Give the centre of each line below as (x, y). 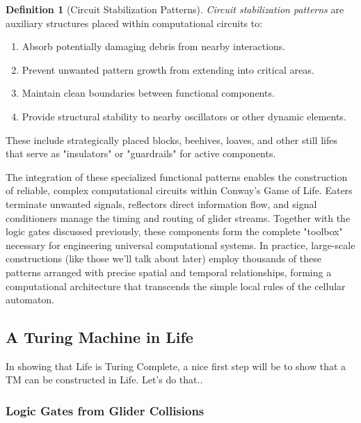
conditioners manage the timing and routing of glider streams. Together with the (178, 217)
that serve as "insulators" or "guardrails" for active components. (141, 153)
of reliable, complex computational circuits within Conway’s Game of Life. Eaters (179, 190)
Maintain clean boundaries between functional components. (148, 93)
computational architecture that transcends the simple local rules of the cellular (176, 286)
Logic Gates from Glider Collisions (105, 410)
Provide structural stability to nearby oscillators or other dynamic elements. (184, 116)
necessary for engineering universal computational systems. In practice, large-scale (180, 245)
